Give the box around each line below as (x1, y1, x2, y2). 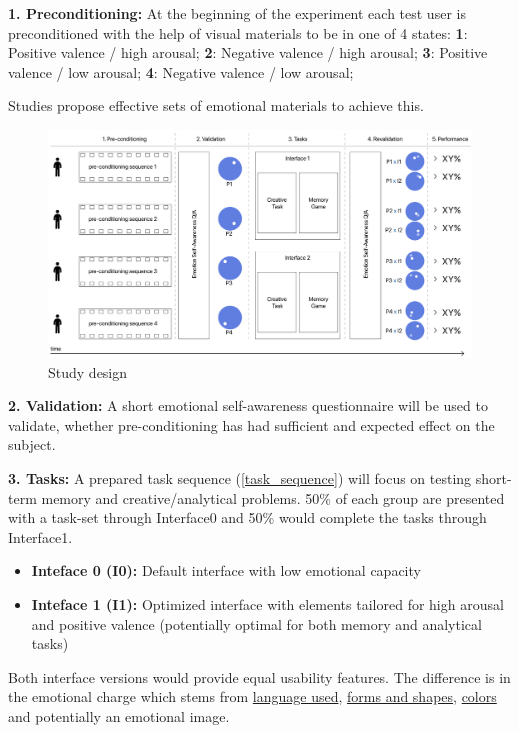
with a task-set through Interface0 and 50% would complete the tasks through (8, 507, 487, 528)
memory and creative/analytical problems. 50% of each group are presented (41, 487, 505, 508)
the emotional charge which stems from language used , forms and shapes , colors (8, 686, 497, 707)
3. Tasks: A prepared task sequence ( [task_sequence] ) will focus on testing (8, 468, 472, 489)
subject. (8, 434, 56, 455)
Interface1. (8, 526, 73, 547)
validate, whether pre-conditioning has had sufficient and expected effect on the (8, 414, 495, 435)
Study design (48, 361, 128, 382)
